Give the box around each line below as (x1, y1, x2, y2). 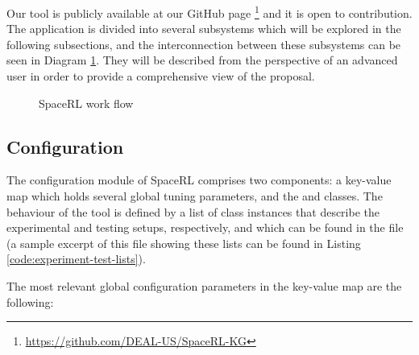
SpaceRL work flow (39, 94, 134, 111)
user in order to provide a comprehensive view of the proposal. (6, 68, 315, 85)
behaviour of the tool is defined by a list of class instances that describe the (6, 203, 380, 220)
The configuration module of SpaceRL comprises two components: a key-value (6, 171, 392, 188)
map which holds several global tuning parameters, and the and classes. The (6, 188, 383, 204)
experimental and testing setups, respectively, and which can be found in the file (6, 219, 404, 236)
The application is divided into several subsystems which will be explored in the (6, 20, 401, 37)
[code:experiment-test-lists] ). (6, 250, 146, 267)
